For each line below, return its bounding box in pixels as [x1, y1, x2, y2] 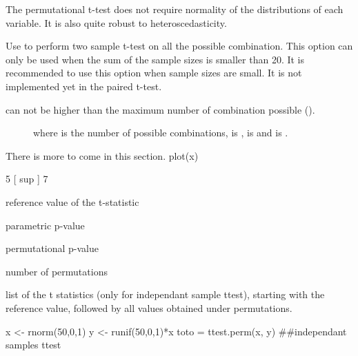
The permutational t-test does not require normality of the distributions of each [6, 2, 344, 16]
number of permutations [6, 264, 108, 278]
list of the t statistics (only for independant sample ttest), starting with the [6, 287, 325, 302]
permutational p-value [6, 241, 99, 255]
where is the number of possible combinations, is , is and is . [33, 125, 288, 140]
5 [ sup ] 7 [6, 171, 48, 186]
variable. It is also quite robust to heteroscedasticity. [6, 15, 227, 30]
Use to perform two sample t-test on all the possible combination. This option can [6, 39, 353, 53]
